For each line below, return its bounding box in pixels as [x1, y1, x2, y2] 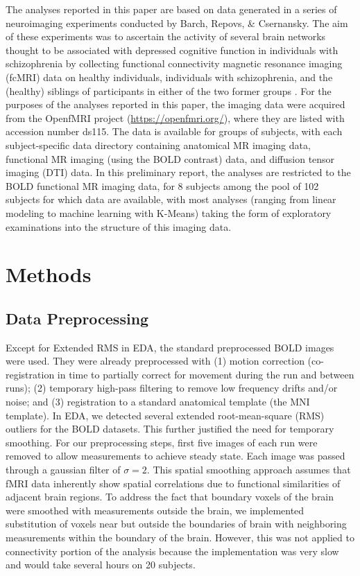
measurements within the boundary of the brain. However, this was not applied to [6, 530, 354, 544]
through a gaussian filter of [6, 462, 121, 477]
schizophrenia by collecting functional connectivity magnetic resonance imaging [6, 56, 343, 71]
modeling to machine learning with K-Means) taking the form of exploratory [6, 205, 332, 220]
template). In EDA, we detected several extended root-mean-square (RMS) [6, 408, 325, 422]
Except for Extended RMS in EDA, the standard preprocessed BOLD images [6, 340, 334, 354]
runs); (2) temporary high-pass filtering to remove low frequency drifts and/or [6, 381, 338, 395]
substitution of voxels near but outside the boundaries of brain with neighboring [6, 516, 347, 531]
